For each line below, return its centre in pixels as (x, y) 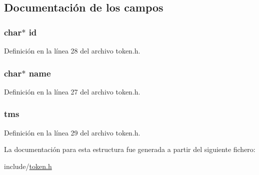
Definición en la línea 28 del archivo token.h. (72, 50)
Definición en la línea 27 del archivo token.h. (72, 91)
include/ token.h (28, 166)
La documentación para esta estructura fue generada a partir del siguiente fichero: (130, 149)
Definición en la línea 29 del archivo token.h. (72, 132)
